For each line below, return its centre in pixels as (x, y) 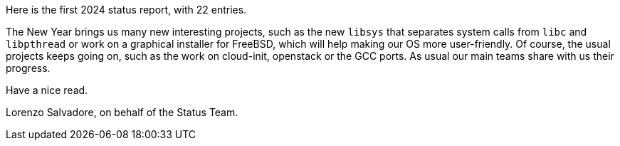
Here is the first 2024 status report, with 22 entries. (126, 10)
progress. (28, 68)
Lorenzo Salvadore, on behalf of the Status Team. (122, 112)
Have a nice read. (47, 90)
